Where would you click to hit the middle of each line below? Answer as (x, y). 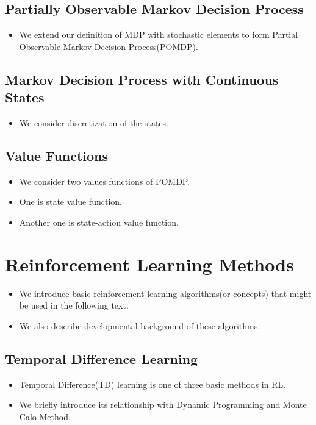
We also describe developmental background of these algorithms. (140, 325)
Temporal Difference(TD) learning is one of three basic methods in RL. (153, 384)
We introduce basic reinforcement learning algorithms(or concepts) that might (165, 293)
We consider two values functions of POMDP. (105, 181)
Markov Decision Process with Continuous (142, 79)
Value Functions (57, 155)
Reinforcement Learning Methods (149, 264)
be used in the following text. (74, 305)
